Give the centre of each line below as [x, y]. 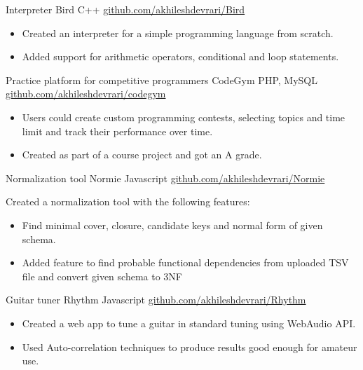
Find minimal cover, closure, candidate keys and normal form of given [172, 225]
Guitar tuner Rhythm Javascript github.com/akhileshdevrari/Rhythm [156, 300]
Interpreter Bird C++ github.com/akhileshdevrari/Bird [125, 9]
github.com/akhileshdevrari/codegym [86, 94]
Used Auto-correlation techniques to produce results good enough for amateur [190, 347]
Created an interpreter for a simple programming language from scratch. [178, 33]
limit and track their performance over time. [117, 131]
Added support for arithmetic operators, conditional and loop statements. [180, 56]
